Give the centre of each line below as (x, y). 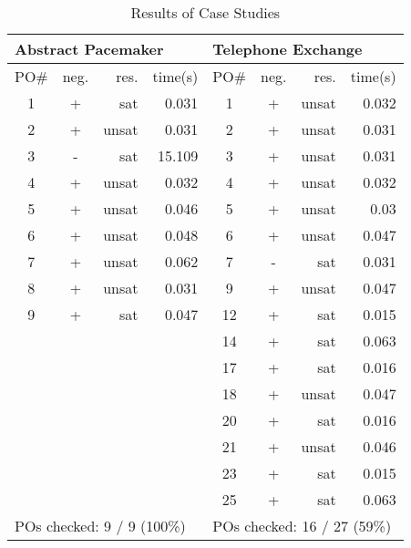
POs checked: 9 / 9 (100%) (100, 526)
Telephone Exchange (288, 49)
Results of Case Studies (205, 12)
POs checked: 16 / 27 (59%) (302, 526)
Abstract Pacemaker (89, 49)
